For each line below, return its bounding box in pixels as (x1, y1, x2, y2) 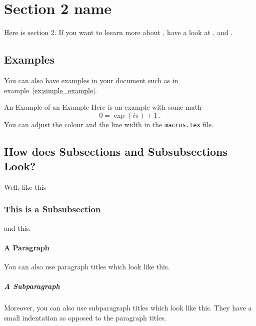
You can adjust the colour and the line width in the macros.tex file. (4, 119, 214, 129)
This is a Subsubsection (4, 203, 101, 215)
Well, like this (4, 181, 46, 192)
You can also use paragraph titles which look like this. (4, 261, 170, 272)
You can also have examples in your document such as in (4, 75, 178, 85)
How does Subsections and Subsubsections (4, 143, 228, 159)
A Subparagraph (4, 281, 60, 291)
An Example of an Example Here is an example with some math (4, 102, 201, 112)
